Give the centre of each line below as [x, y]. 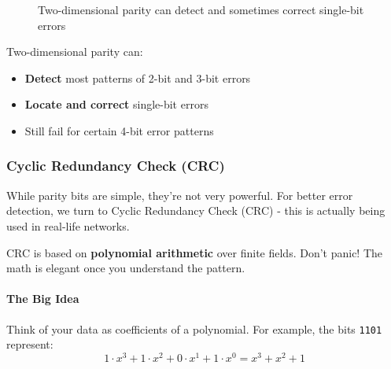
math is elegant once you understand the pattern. [126, 268]
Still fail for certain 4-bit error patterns [119, 130]
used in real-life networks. [68, 225]
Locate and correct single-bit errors [116, 104]
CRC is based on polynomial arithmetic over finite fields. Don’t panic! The [195, 252]
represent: [30, 344]
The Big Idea [43, 299]
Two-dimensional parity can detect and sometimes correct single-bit [201, 9]
